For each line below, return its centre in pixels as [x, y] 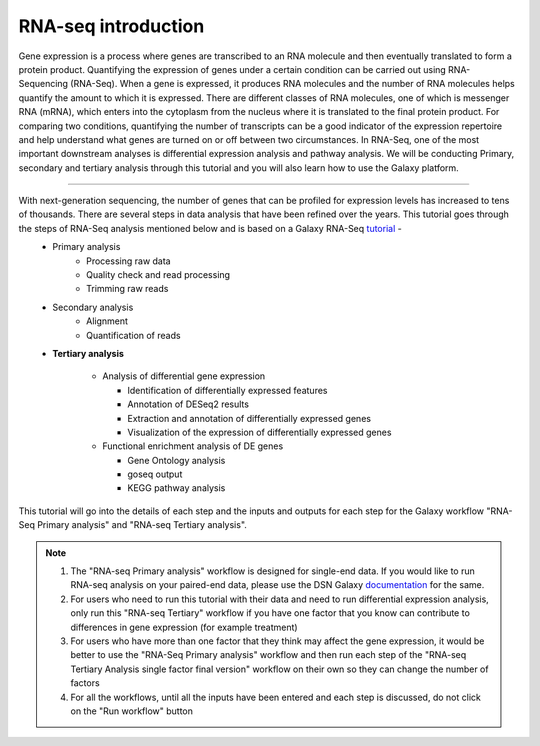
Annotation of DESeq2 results [188, 404]
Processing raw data [128, 261]
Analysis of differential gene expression [184, 376]
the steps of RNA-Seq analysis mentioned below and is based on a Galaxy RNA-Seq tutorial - [210, 228]
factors [85, 683]
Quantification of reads [133, 335]
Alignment [107, 321]
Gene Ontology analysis [176, 460]
